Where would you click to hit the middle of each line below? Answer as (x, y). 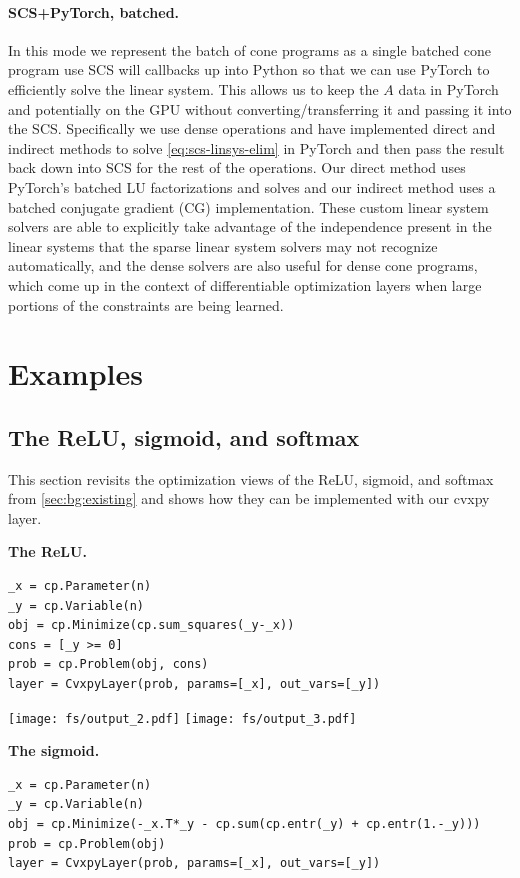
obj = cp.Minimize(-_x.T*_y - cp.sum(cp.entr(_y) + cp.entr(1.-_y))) (244, 824)
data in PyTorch (448, 88)
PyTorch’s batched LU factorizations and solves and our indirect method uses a (252, 186)
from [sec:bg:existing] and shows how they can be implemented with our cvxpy (249, 498)
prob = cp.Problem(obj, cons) (108, 664)
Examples (75, 373)
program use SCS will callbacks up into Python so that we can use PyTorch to (249, 69)
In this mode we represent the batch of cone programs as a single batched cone (250, 49)
